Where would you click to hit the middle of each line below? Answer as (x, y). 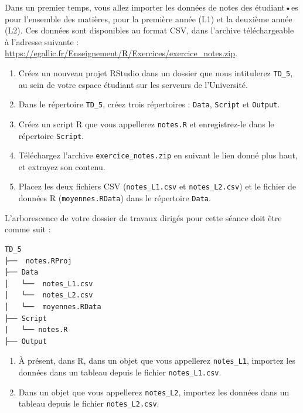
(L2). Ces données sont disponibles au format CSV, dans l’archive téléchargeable (149, 30)
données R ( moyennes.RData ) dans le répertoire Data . (115, 198)
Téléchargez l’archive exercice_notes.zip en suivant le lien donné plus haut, (158, 155)
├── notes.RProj (38, 261)
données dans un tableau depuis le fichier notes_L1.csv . (120, 372)
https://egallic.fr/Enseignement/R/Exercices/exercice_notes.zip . (121, 53)
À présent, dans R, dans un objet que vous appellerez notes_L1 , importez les (157, 360)
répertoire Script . (51, 135)
